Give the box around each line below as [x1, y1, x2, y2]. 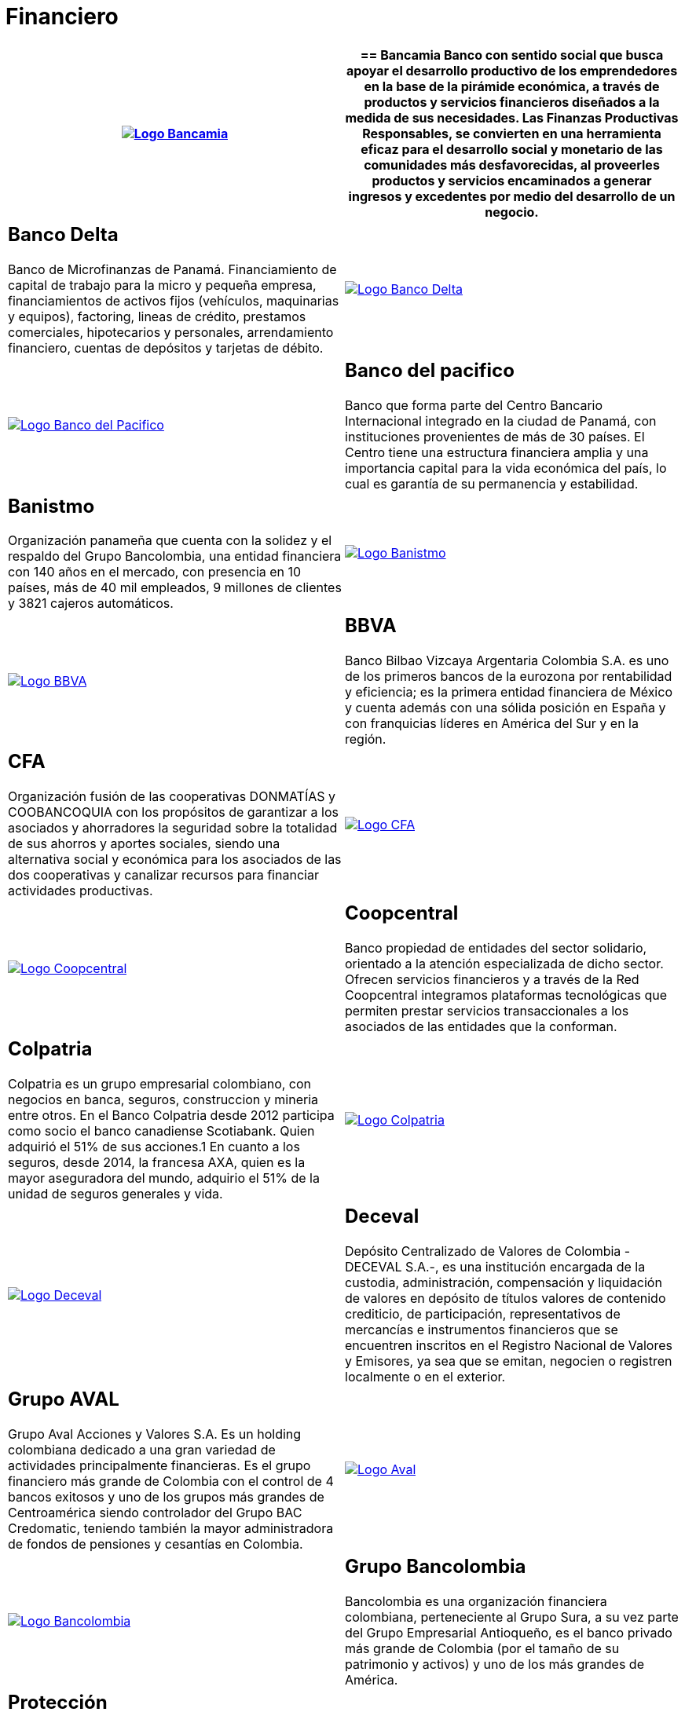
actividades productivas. [8, 883, 153, 899]
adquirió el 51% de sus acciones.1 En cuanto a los [8, 1139, 300, 1155]
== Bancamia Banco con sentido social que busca [360, 46, 664, 63]
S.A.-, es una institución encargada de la [405, 1259, 646, 1275]
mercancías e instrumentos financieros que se [345, 1322, 618, 1337]
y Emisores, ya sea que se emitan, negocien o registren [345, 1353, 672, 1369]
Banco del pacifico [345, 358, 515, 382]
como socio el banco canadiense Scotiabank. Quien [8, 1123, 315, 1140]
